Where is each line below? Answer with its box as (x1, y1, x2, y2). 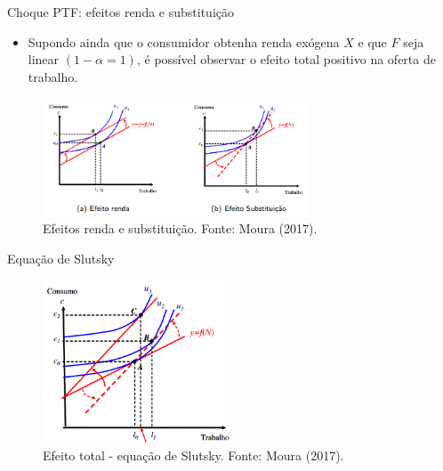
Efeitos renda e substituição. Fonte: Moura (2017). (43, 219, 318, 238)
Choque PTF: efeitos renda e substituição (7, 3, 234, 20)
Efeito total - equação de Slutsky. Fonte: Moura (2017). (43, 445, 344, 464)
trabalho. (28, 67, 78, 85)
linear (28, 50, 60, 69)
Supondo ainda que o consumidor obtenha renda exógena (28, 32, 340, 51)
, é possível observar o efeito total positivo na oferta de (136, 50, 436, 69)
